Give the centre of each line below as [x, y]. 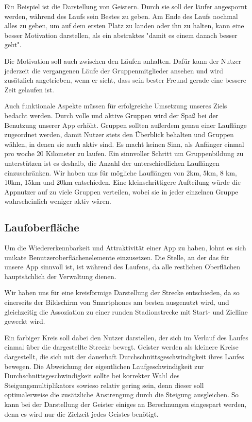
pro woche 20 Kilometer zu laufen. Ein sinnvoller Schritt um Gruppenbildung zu [124, 153]
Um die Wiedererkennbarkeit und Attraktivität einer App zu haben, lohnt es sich [125, 248]
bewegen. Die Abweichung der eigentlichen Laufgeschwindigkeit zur [104, 366]
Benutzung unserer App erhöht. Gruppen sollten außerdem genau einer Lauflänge [126, 125]
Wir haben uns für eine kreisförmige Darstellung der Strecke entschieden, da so [122, 292]
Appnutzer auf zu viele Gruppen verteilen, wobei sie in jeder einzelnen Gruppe [121, 191]
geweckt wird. [25, 321]
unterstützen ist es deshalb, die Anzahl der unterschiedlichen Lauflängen [112, 163]
